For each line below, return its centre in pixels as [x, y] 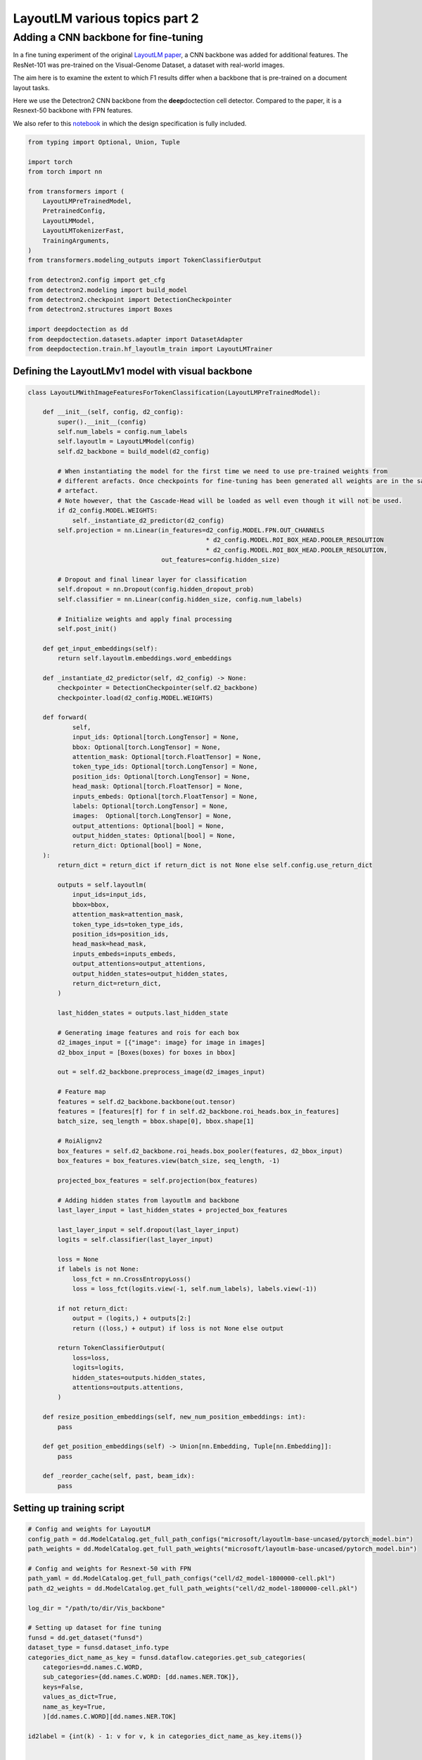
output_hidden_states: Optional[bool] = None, [154, 836]
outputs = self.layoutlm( [102, 885]
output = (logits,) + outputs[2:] [132, 1319]
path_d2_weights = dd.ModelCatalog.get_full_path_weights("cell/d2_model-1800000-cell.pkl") [193, 1588]
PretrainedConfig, [74, 211]
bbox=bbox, [91, 904]
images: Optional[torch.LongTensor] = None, [152, 816]
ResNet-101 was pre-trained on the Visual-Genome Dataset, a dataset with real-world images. [149, 65]
